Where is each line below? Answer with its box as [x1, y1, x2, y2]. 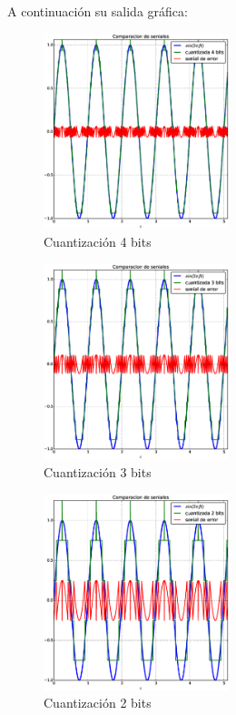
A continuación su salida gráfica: [7, 2, 188, 20]
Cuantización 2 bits [44, 693, 152, 712]
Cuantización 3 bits [44, 463, 152, 482]
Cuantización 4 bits [44, 232, 152, 251]
